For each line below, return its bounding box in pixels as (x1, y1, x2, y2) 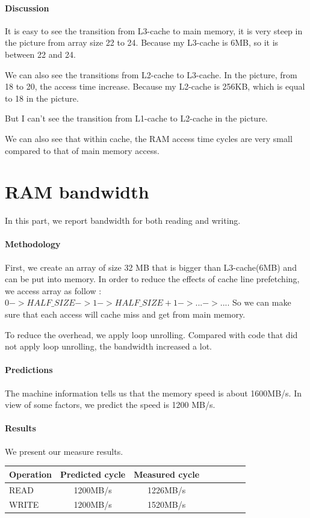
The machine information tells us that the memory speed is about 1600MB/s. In (5, 386, 302, 399)
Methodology (5, 238, 61, 250)
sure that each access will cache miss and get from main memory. (5, 308, 246, 321)
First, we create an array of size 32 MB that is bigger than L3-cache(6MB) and (5, 261, 297, 273)
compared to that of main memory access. (5, 144, 160, 156)
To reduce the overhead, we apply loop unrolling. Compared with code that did (5, 328, 298, 341)
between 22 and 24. (5, 48, 76, 60)
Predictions (5, 363, 53, 376)
